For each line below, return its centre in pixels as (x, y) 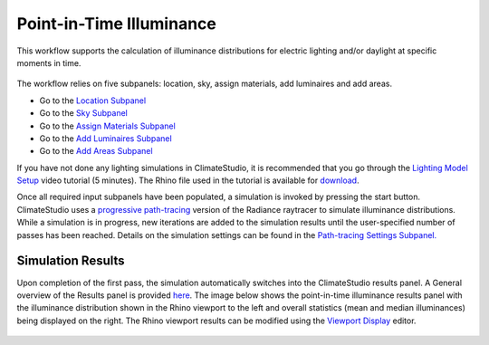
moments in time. (49, 62)
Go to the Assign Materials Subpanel (107, 126)
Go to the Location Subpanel (93, 101)
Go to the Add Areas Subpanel (96, 151)
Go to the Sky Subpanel (84, 113)
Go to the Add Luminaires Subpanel (105, 138)
